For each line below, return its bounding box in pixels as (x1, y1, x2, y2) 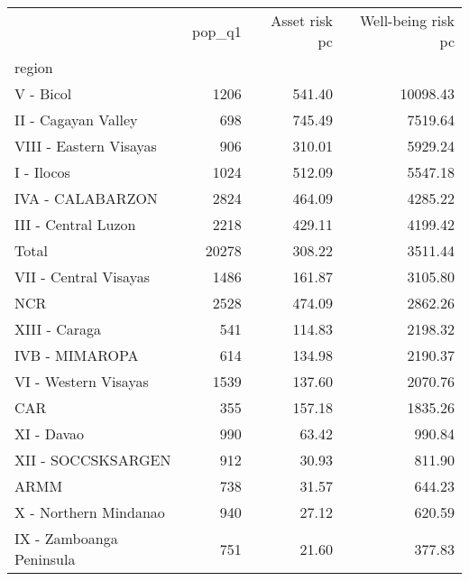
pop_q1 (192, 20, 242, 41)
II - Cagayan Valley (14, 109, 138, 130)
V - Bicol (14, 83, 72, 104)
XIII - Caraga (14, 318, 102, 339)
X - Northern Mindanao (14, 502, 165, 522)
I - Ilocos (14, 161, 70, 182)
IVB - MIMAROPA (14, 345, 139, 365)
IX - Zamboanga (14, 528, 118, 549)
